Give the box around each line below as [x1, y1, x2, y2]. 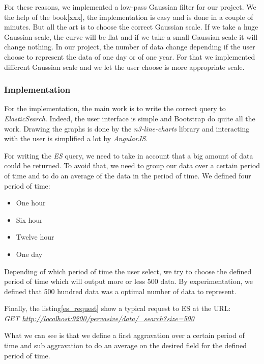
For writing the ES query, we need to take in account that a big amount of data [4, 150, 253, 161]
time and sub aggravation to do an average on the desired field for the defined [4, 340, 247, 351]
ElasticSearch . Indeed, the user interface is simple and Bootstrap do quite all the [4, 113, 255, 123]
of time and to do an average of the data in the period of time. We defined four [4, 170, 251, 180]
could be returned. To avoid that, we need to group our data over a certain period [4, 160, 260, 171]
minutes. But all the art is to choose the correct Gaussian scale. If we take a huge [4, 21, 258, 32]
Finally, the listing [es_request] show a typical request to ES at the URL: [4, 303, 231, 314]
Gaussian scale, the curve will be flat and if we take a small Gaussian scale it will [4, 31, 258, 42]
